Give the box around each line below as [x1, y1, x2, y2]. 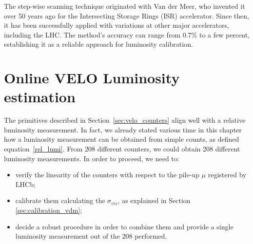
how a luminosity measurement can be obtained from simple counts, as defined [4, 134, 239, 144]
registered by [208, 169, 247, 180]
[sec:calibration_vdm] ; [15, 205, 82, 215]
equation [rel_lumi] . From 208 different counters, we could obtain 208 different [4, 144, 240, 154]
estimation [4, 87, 76, 107]
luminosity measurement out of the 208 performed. [15, 231, 167, 241]
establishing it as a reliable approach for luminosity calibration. [4, 39, 193, 49]
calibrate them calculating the [15, 195, 105, 206]
